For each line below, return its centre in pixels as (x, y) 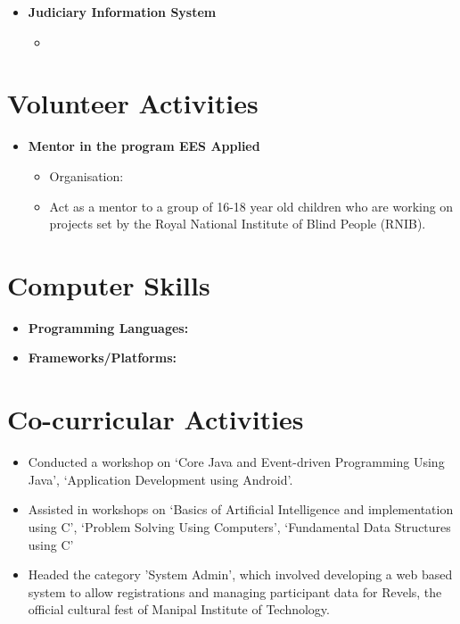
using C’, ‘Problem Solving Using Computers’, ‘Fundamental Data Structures (239, 526)
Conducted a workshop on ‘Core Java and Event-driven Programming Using (236, 462)
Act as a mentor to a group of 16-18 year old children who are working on (251, 206)
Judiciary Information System (122, 12)
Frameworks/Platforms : (103, 358)
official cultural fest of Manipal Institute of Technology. (179, 609)
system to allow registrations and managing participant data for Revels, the (235, 591)
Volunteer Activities (133, 103)
